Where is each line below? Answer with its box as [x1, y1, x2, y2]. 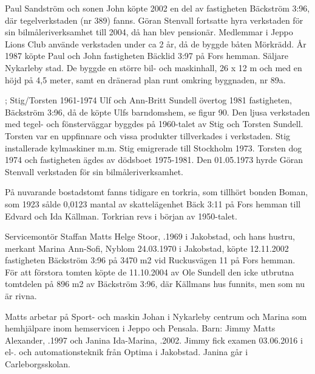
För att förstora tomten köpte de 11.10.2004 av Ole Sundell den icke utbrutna [5, 265, 294, 278]
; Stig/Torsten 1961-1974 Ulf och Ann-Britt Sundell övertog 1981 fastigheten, [5, 94, 292, 106]
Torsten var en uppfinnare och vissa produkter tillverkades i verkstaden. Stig [5, 129, 291, 142]
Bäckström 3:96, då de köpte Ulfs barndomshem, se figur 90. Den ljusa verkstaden [5, 105, 310, 118]
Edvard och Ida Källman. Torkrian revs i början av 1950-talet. [5, 209, 237, 222]
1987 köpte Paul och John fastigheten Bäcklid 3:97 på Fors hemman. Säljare [5, 49, 288, 62]
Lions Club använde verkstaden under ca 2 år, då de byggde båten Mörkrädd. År [5, 37, 307, 50]
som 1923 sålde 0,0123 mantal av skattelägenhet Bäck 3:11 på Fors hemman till [5, 197, 301, 210]
